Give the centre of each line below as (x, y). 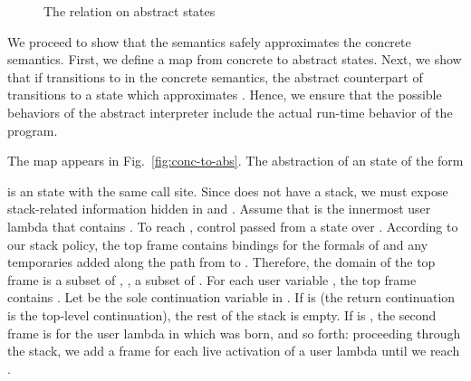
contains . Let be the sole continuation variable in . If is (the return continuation (231, 297)
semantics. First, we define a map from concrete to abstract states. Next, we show (235, 59)
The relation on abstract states (130, 11)
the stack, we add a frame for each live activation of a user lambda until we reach (234, 351)
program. (33, 130)
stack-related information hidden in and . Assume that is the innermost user (219, 209)
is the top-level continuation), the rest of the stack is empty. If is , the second (222, 314)
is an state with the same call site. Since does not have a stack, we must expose (228, 190)
